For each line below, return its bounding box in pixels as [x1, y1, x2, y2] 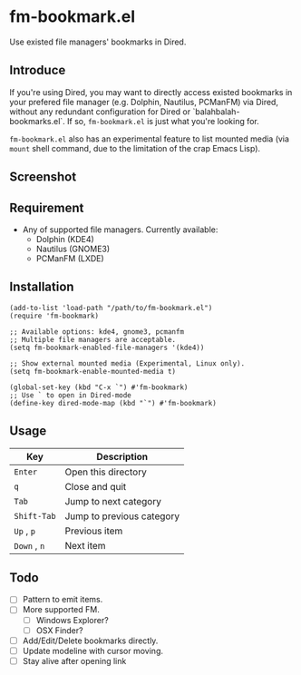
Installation [9, 279, 74, 295]
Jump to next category [64, 494, 161, 507]
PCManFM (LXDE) [35, 252, 104, 264]
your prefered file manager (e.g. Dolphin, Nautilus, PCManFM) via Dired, [9, 96, 279, 107]
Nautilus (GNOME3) [35, 243, 111, 254]
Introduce [9, 63, 66, 78]
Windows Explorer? [35, 614, 109, 625]
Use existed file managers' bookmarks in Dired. [9, 36, 187, 47]
